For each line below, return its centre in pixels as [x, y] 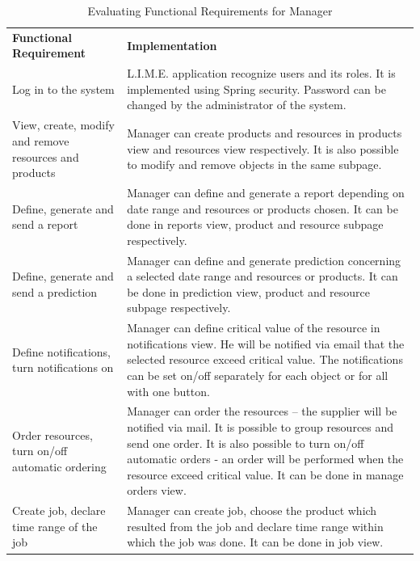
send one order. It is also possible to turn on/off [246, 443]
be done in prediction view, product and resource [249, 291]
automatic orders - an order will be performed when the [265, 459]
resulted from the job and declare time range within [255, 526]
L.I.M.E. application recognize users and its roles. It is [261, 73]
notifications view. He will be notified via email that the [266, 343]
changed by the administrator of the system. [237, 105]
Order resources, [52, 434]
